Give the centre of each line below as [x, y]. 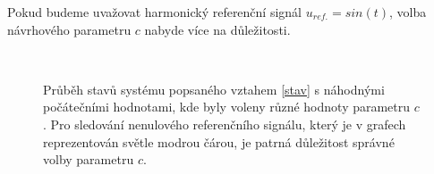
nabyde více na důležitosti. [217, 29]
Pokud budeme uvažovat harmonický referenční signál [155, 12]
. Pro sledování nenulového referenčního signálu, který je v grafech [225, 124]
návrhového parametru [69, 29]
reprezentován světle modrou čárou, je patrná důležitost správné [219, 141]
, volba [408, 12]
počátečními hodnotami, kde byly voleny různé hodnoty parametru [227, 107]
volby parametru [89, 159]
